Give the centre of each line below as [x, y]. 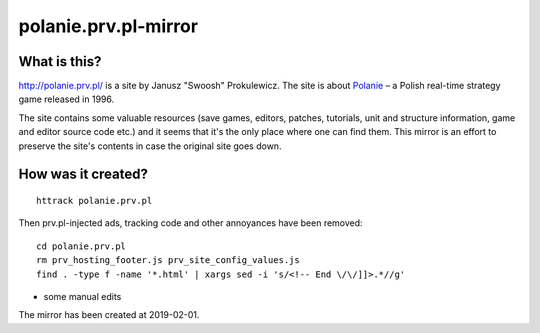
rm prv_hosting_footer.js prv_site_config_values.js [168, 260]
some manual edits [82, 296]
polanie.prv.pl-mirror [108, 26]
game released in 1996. [66, 99]
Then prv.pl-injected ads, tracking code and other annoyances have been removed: [191, 223]
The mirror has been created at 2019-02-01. [109, 315]
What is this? [60, 61]
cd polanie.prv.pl [81, 246]
